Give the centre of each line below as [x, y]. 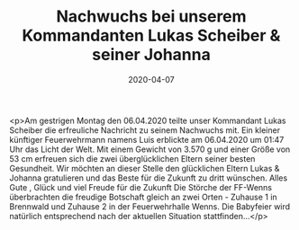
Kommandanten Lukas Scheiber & [151, 35]
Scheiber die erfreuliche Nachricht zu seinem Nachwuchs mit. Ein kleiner [145, 130]
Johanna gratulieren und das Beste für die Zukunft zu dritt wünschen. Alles [149, 178]
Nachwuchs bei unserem [151, 17]
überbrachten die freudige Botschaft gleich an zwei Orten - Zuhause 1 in [143, 197]
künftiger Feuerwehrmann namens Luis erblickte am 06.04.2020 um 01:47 [147, 139]
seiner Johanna [151, 55]
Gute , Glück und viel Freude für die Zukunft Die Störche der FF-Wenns [141, 187]
